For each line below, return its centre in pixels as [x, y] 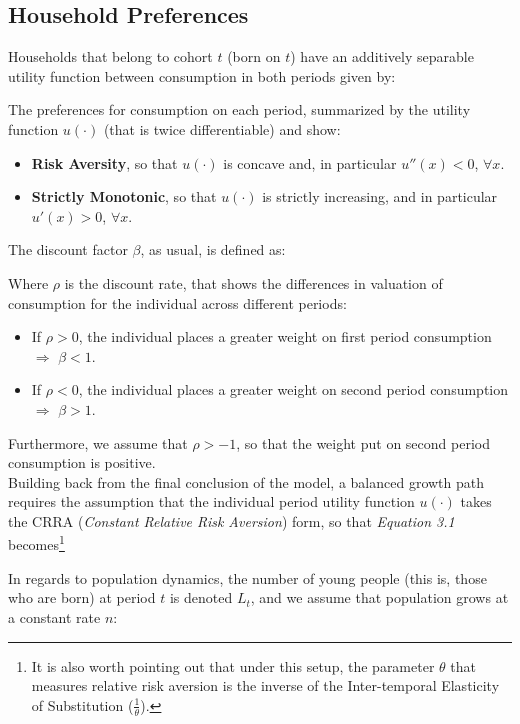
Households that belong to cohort [110, 56]
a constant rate [54, 616]
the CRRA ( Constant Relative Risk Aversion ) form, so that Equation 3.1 [231, 520]
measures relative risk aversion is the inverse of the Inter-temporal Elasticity [265, 685]
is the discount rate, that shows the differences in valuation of [253, 282]
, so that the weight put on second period [363, 442]
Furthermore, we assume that [98, 442]
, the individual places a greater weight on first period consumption [285, 336]
